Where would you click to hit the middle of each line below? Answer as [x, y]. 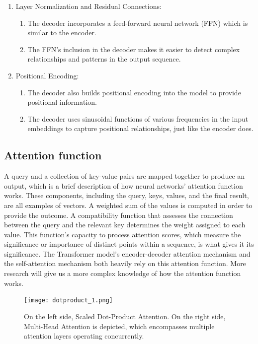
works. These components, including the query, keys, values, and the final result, [127, 195]
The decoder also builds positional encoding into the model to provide [134, 92]
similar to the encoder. [62, 33]
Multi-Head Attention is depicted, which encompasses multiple [119, 326]
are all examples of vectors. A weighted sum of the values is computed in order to [128, 205]
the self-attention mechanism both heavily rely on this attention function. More [125, 263]
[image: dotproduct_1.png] [68, 301]
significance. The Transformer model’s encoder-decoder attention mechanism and [127, 253]
